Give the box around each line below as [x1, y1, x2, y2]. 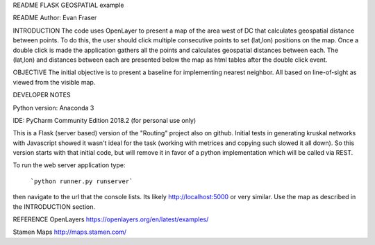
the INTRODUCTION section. [12, 202, 95, 211]
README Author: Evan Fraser [12, 14, 97, 22]
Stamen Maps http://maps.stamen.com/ [12, 228, 127, 236]
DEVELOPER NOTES [12, 91, 71, 99]
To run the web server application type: [12, 161, 126, 169]
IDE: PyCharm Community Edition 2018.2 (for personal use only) [12, 116, 197, 124]
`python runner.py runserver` [30, 177, 133, 185]
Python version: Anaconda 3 [12, 103, 94, 112]
